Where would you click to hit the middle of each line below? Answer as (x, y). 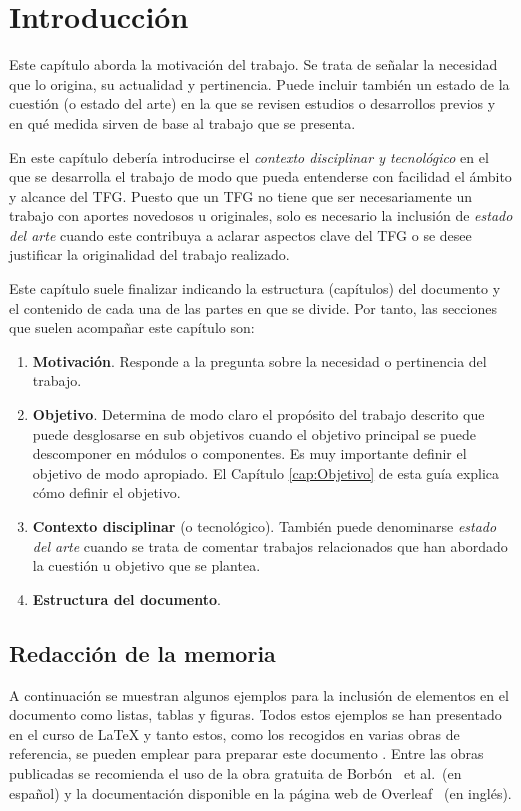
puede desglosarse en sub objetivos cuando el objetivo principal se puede (254, 433)
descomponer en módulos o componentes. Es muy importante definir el (249, 453)
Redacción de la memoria (142, 652)
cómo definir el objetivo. (106, 492)
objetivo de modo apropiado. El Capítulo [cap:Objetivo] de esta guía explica (266, 472)
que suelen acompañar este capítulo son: (132, 327)
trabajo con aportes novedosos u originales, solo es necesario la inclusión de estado (261, 215)
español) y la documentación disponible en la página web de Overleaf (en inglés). (260, 792)
